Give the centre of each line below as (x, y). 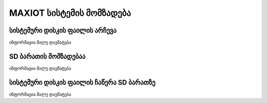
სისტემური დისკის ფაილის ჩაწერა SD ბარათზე (82, 82)
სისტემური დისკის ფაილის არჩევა (63, 30)
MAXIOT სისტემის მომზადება (70, 13)
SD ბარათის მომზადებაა (47, 56)
